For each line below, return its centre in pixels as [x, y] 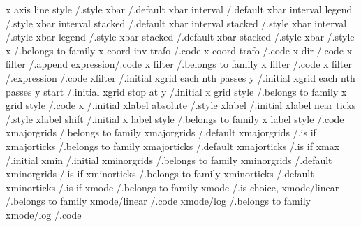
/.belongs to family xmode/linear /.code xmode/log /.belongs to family [158, 201]
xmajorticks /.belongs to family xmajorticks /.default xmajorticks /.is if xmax [173, 146]
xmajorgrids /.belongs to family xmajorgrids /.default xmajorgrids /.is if [161, 132]
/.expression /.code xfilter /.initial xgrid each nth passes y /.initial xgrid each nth [180, 77]
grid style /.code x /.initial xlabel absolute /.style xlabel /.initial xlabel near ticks [181, 105]
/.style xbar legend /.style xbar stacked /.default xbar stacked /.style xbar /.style [180, 37]
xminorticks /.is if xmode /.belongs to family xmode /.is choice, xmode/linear [172, 187]
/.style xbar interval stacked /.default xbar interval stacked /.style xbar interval [176, 23]
